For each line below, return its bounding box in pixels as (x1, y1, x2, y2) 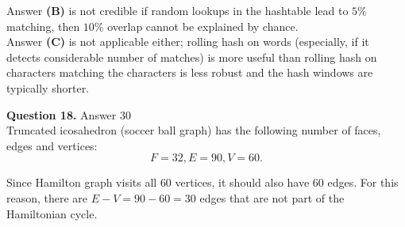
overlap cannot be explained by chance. (107, 17, 299, 34)
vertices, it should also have (175, 174, 310, 191)
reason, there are (6, 189, 88, 206)
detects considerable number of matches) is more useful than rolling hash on (6, 48, 377, 65)
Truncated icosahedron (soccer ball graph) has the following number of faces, (6, 122, 381, 138)
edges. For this (327, 174, 399, 191)
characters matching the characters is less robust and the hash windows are (6, 64, 373, 81)
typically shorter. (6, 79, 90, 96)
